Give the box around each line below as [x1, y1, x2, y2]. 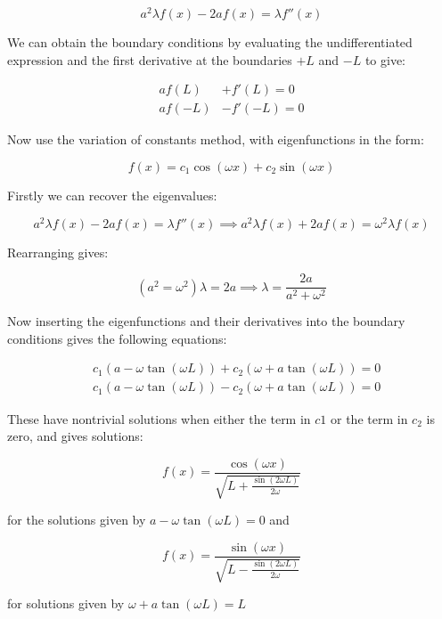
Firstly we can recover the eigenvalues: [7, 185, 217, 204]
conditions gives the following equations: [7, 329, 227, 347]
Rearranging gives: [7, 242, 109, 261]
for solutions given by [7, 594, 125, 613]
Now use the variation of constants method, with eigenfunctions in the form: [7, 130, 424, 149]
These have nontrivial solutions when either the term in [7, 409, 311, 428]
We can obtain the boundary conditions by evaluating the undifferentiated [7, 33, 413, 52]
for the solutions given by [7, 510, 146, 529]
